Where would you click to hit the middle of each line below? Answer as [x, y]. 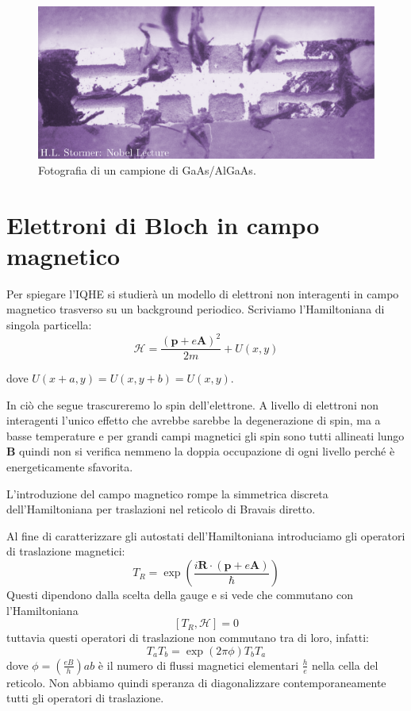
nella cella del [345, 665]
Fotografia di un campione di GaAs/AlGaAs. [147, 169]
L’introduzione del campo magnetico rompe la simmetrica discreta [167, 493]
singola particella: [49, 324]
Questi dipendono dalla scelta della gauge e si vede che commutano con [180, 595]
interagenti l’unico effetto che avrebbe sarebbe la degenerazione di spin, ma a [194, 420]
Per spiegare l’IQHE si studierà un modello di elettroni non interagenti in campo [203, 293]
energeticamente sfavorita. [70, 467]
